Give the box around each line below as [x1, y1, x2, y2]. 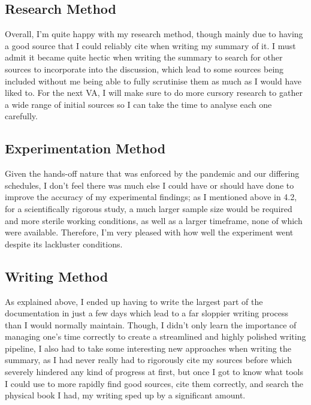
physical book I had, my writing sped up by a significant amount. [5, 389, 246, 401]
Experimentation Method [5, 139, 166, 158]
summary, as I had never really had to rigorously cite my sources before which [5, 353, 292, 366]
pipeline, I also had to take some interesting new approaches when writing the [5, 341, 291, 354]
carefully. [5, 110, 38, 122]
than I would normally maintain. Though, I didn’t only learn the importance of [5, 318, 297, 331]
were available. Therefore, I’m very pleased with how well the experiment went [5, 226, 294, 238]
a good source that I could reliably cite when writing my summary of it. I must [5, 39, 296, 52]
